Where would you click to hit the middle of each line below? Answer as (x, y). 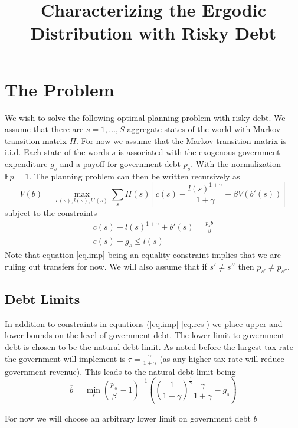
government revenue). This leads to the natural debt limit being (120, 371)
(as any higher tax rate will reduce (222, 358)
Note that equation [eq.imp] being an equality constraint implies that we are (143, 255)
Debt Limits (42, 299)
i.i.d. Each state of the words (57, 152)
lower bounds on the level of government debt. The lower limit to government (145, 335)
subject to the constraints (51, 213)
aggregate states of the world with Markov (204, 129)
